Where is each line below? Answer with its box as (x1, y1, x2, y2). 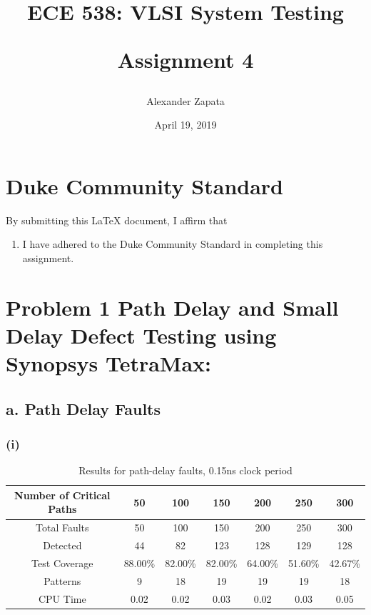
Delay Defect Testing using (6, 320, 277, 349)
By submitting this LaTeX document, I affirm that (6, 212, 228, 227)
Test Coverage (31, 555, 93, 570)
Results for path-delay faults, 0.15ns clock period (78, 463, 293, 478)
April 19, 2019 (154, 117, 217, 132)
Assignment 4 (117, 45, 254, 74)
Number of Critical (14, 487, 111, 502)
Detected (43, 538, 82, 553)
